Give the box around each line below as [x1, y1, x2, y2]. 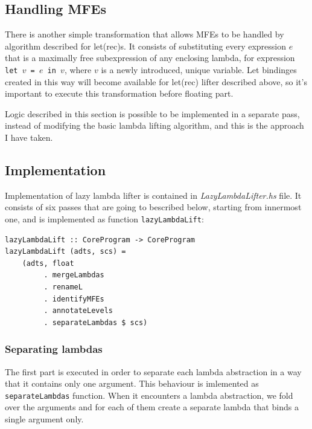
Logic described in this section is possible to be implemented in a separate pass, [5, 107, 300, 120]
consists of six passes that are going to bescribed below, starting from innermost [5, 201, 302, 213]
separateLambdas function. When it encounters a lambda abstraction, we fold [5, 389, 293, 401]
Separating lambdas [5, 341, 103, 356]
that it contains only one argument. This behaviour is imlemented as [5, 377, 259, 390]
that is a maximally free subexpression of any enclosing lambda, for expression [5, 51, 295, 64]
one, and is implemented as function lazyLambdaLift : [5, 213, 204, 225]
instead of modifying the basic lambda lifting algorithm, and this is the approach [5, 119, 304, 132]
